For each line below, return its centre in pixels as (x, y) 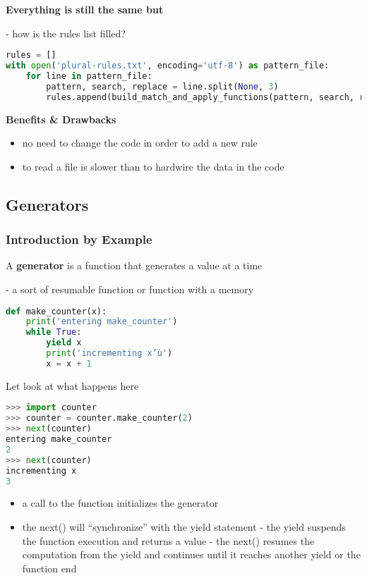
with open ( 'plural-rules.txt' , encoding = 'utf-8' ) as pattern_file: (168, 66)
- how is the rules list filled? (66, 33)
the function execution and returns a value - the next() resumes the (168, 540)
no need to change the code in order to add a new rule (140, 143)
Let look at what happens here (72, 385)
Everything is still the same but (85, 9)
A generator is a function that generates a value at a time (134, 265)
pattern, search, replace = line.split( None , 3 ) (162, 86)
